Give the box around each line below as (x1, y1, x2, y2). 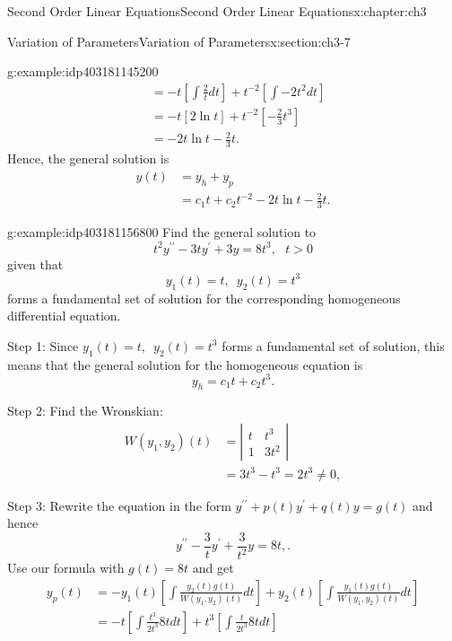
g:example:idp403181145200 (7, 62, 159, 81)
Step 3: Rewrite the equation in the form (7, 496, 231, 514)
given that (7, 254, 64, 273)
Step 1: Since (7, 336, 79, 355)
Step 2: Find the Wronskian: (7, 401, 163, 420)
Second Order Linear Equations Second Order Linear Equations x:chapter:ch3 (7, 2, 427, 20)
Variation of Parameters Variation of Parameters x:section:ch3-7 (7, 31, 351, 50)
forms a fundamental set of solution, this (222, 336, 445, 355)
